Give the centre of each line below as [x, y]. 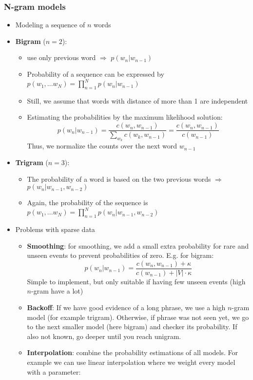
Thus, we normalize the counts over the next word [102, 146]
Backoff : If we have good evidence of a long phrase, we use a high [126, 307]
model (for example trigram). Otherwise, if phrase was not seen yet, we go [138, 317]
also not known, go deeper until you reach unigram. [104, 336]
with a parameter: [54, 371]
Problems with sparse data [55, 229]
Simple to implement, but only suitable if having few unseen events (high [136, 281]
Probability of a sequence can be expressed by [96, 74]
